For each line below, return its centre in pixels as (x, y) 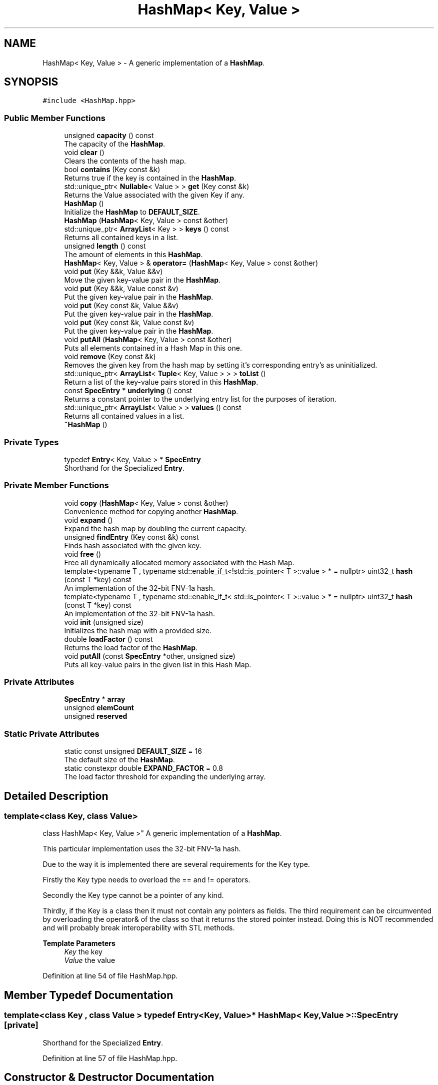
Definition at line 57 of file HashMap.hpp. (110, 1058)
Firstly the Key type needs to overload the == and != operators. (146, 880)
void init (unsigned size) (104, 622)
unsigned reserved (96, 716)
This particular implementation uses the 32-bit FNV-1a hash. (142, 849)
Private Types (31, 442)
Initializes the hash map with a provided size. (138, 630)
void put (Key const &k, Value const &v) (129, 323)
